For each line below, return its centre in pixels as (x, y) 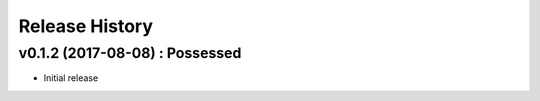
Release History (86, 26)
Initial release (71, 78)
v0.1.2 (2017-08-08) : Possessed (130, 53)
